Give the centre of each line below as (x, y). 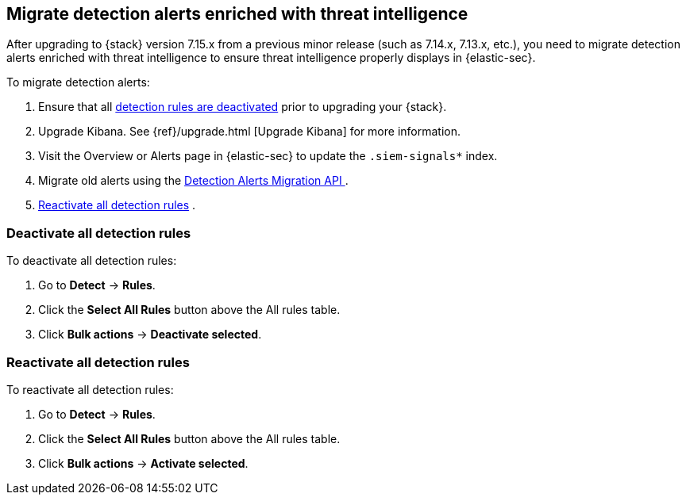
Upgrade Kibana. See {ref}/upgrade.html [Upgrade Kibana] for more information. (249, 132)
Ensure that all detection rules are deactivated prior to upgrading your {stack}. (243, 107)
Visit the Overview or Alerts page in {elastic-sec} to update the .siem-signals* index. (268, 156)
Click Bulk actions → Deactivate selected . (150, 335)
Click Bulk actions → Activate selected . (143, 463)
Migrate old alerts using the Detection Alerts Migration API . (193, 181)
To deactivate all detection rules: (92, 261)
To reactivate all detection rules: (90, 389)
